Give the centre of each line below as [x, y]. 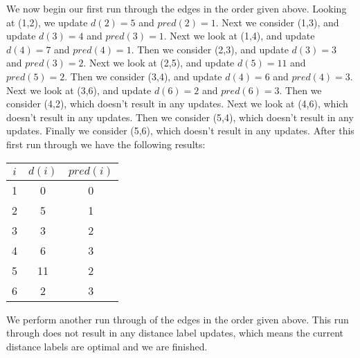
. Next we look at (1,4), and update [239, 36]
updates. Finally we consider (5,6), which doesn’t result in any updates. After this [180, 131]
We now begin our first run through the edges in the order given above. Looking [177, 8]
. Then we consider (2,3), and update [210, 49]
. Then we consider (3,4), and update [143, 76]
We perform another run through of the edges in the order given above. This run [178, 319]
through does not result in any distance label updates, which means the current [175, 333]
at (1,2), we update [47, 22]
